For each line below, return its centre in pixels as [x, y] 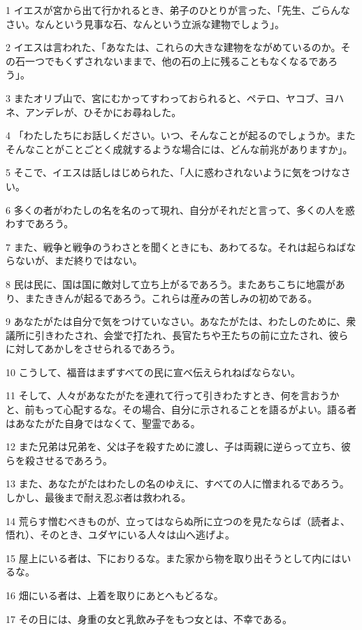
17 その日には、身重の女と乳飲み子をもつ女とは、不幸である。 [149, 618]
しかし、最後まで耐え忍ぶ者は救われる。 [99, 497]
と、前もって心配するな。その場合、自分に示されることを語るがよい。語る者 [181, 409]
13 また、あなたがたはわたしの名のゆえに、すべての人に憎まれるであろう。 [178, 484]
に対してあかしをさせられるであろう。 [93, 349]
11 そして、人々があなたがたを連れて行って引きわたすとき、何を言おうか [173, 395]
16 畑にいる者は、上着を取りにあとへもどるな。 [115, 595]
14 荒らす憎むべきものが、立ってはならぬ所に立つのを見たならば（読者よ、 [178, 521]
